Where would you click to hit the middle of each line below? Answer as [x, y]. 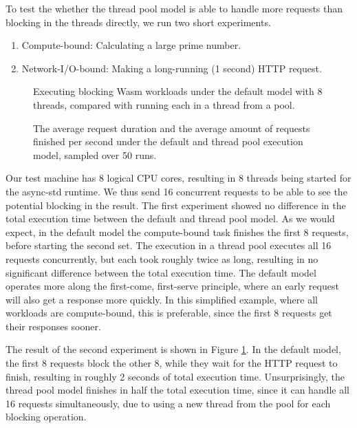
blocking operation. [46, 417]
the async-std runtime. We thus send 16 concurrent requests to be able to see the [176, 191]
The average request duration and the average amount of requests [172, 128]
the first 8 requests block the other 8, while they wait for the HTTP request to [172, 363]
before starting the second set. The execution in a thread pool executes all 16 [169, 245]
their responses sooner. [53, 326]
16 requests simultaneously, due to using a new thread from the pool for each [168, 403]
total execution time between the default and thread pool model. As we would [170, 218]
